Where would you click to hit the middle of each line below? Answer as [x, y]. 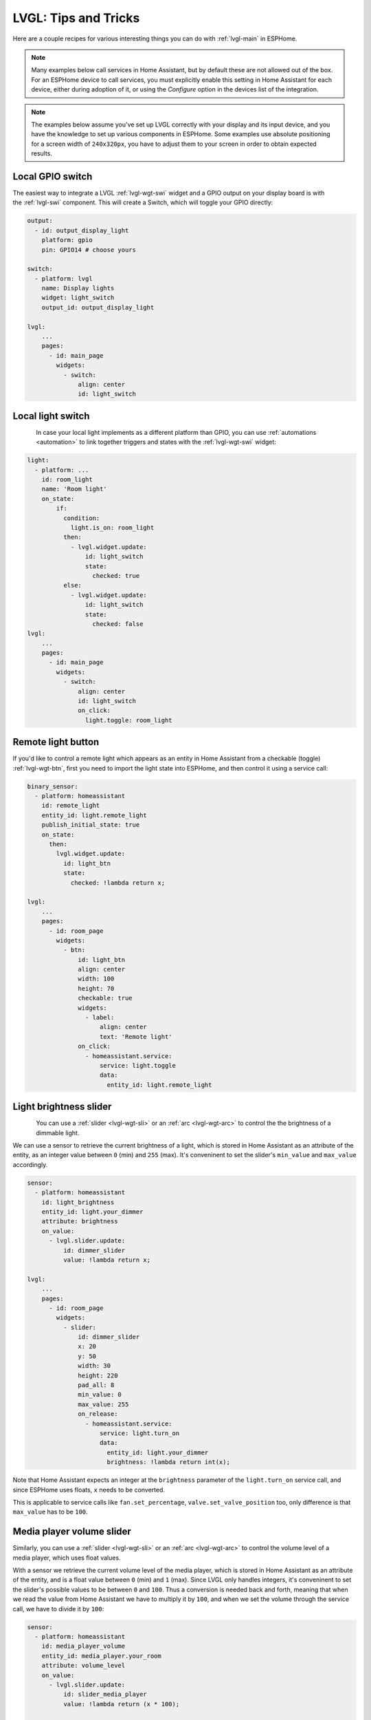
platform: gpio [67, 240]
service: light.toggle [138, 1065]
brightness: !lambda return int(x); [168, 1462]
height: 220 [98, 1375]
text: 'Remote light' [136, 1036]
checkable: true [105, 998]
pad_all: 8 [96, 1385]
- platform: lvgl [64, 278]
